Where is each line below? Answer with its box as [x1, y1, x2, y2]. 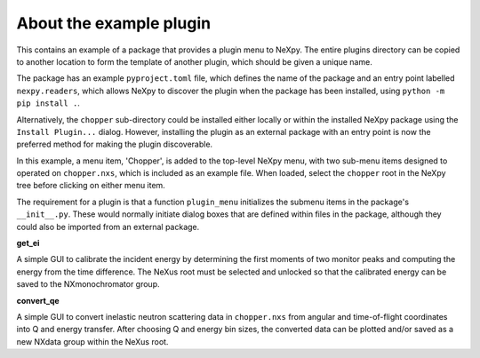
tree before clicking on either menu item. [16, 180, 166, 191]
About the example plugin [16, 13, 212, 33]
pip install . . [16, 98, 80, 108]
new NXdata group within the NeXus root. [16, 336, 169, 346]
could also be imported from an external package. [16, 221, 200, 232]
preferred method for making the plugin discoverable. [16, 139, 213, 150]
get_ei [16, 238, 40, 249]
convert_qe [16, 295, 60, 306]
